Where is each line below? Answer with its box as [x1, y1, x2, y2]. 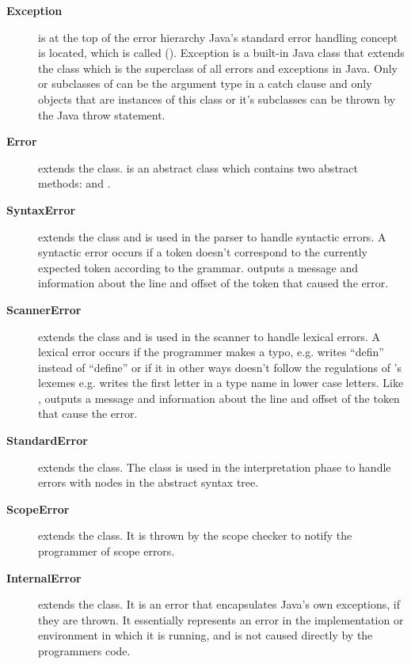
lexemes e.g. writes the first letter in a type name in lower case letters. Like [38, 374, 404, 391]
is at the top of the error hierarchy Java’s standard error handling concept [38, 28, 398, 45]
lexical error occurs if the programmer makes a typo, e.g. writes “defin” [38, 343, 384, 360]
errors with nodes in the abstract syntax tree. [38, 474, 259, 491]
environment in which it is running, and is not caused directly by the [38, 627, 373, 643]
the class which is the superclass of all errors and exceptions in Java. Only [38, 59, 398, 76]
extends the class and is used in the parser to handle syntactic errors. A [38, 228, 386, 245]
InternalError [6, 569, 82, 586]
